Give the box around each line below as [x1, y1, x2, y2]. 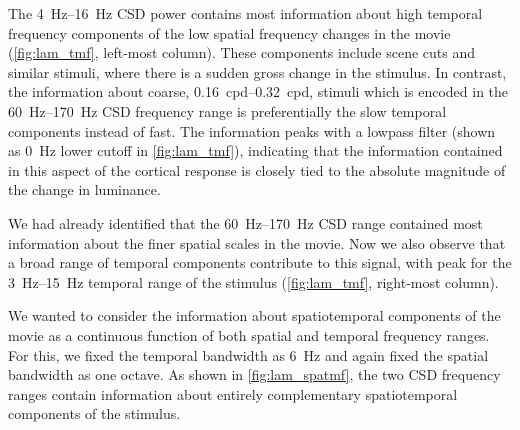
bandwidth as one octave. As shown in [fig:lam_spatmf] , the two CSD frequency [8, 364, 501, 385]
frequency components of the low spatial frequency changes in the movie [8, 22, 451, 43]
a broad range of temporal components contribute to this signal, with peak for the [8, 252, 512, 273]
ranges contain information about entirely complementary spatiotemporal [8, 383, 458, 404]
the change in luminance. [8, 179, 161, 200]
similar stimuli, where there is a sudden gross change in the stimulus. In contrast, [8, 61, 507, 82]
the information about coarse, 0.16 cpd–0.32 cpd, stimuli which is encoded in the [8, 81, 509, 102]
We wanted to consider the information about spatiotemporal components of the [8, 305, 501, 326]
